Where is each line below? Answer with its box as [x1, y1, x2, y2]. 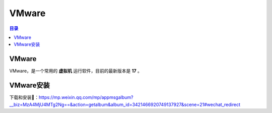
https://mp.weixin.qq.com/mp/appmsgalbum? [38, 94, 133, 100]
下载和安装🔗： [9, 94, 39, 100]
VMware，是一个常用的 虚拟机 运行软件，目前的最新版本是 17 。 [9, 68, 142, 74]
